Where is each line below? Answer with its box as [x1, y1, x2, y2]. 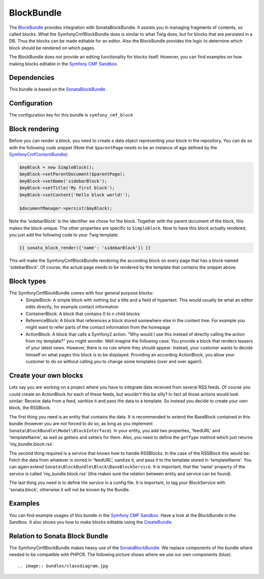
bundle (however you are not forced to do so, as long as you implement [9, 421, 153, 427]
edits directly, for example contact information [25, 304, 119, 310]
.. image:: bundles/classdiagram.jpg [18, 563, 109, 569]
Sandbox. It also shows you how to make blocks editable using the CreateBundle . [9, 519, 173, 525]
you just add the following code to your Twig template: [9, 232, 119, 238]
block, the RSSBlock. [9, 405, 51, 411]
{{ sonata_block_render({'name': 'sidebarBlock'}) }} [19, 245, 151, 251]
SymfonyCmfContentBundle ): [9, 152, 68, 157]
